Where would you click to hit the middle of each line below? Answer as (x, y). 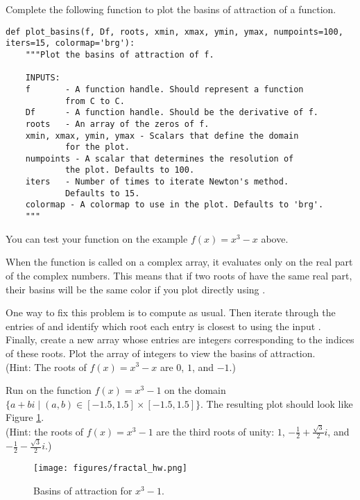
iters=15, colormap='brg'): (70, 43)
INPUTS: (43, 78)
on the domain (195, 390)
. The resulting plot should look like (277, 403)
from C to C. (95, 101)
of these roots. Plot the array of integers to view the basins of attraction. (161, 353)
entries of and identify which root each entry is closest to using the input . (163, 326)
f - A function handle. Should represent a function (164, 89)
